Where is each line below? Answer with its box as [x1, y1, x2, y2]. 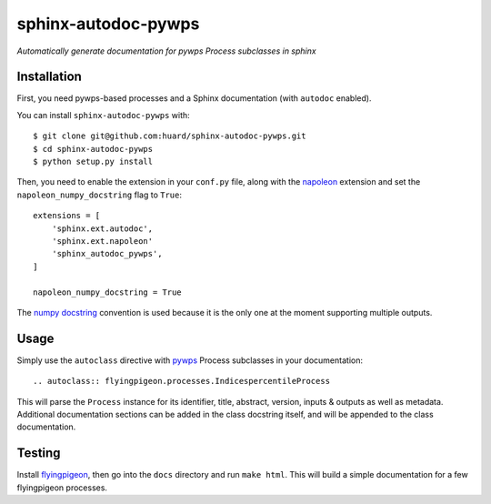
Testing [16, 446, 61, 461]
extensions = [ [33, 210, 101, 221]
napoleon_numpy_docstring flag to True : [16, 189, 182, 200]
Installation [16, 69, 82, 85]
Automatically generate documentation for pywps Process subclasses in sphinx [16, 45, 317, 56]
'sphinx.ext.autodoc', [51, 223, 154, 234]
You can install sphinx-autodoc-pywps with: [16, 109, 190, 120]
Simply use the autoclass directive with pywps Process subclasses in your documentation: [16, 355, 364, 366]
